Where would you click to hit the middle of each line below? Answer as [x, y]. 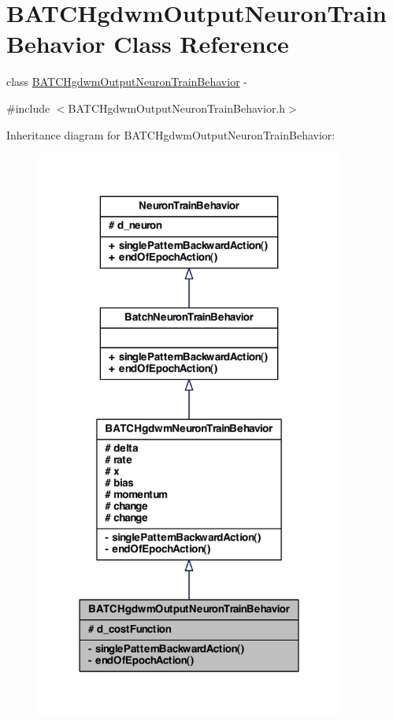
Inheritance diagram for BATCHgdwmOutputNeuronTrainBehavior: [171, 134]
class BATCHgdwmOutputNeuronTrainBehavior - [127, 82]
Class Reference [201, 44]
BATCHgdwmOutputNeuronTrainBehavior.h [177, 108]
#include [28, 108]
